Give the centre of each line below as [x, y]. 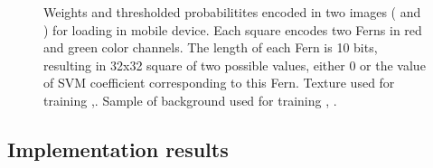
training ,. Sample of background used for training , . [190, 100]
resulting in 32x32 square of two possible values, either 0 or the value [235, 65]
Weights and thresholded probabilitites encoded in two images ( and [232, 12]
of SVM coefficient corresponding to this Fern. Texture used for [219, 83]
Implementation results [118, 149]
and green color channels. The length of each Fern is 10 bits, [211, 47]
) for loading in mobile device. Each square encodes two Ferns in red [233, 29]
